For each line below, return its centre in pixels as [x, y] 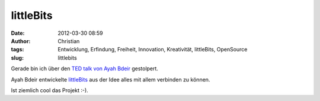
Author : [21, 41]
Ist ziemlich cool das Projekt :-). [49, 90]
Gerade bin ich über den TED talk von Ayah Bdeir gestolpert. [84, 69]
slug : [17, 58]
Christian [69, 41]
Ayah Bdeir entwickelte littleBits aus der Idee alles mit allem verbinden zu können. [111, 79]
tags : [17, 50]
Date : [18, 33]
